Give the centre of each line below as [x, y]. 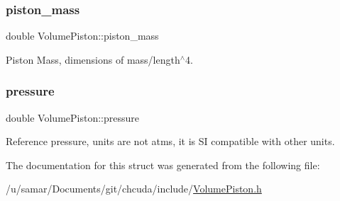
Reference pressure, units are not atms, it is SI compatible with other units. [170, 141]
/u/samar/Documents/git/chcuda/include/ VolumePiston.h [134, 189]
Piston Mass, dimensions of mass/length [93, 59]
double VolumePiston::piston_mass [82, 36]
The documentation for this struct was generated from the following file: [163, 165]
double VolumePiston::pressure [72, 117]
